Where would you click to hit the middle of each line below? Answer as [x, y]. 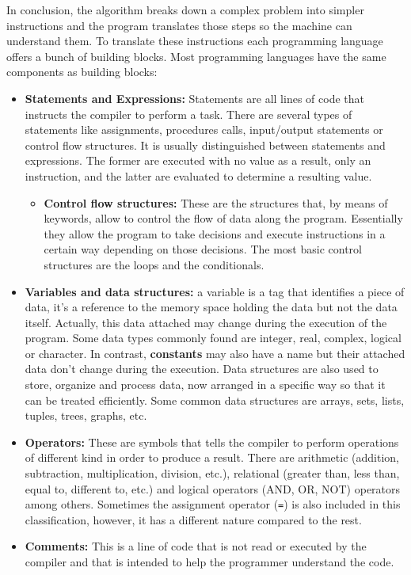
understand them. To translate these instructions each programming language [195, 41]
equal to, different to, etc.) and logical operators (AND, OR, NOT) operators [213, 488]
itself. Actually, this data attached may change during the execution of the [206, 322]
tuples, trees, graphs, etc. [86, 415]
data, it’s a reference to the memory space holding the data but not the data [211, 307]
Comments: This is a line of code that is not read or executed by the [196, 546]
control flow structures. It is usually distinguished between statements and [205, 145]
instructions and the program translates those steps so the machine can [179, 25]
